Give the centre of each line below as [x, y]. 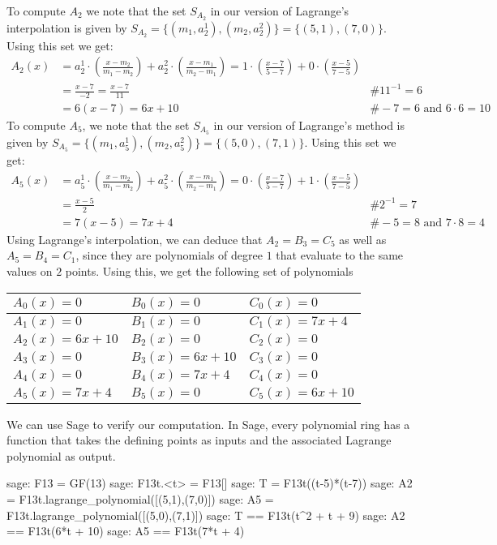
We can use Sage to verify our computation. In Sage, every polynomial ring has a [208, 424]
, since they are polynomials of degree [169, 255]
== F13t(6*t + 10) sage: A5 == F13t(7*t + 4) [126, 531]
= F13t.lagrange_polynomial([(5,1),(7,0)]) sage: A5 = [140, 498]
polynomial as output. [61, 455]
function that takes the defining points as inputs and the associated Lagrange [199, 440]
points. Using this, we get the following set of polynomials [209, 270]
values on [30, 270]
